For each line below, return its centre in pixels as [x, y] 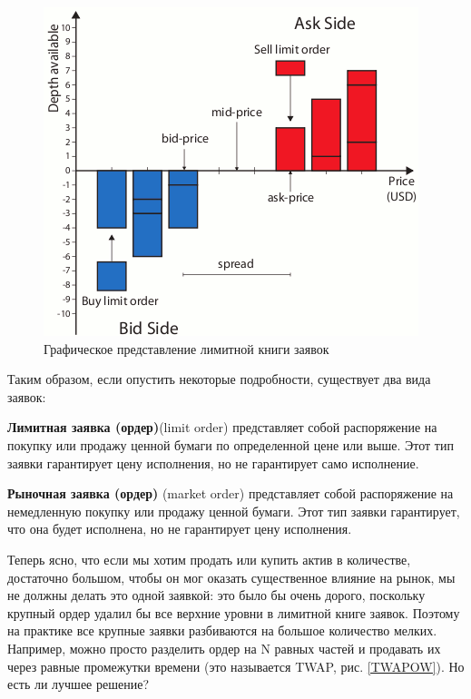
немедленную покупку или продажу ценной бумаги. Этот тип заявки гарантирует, [234, 511]
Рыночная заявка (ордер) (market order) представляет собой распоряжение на [231, 493]
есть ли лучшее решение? [78, 684]
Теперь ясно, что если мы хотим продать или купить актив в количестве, [209, 559]
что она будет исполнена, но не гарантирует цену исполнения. [180, 529]
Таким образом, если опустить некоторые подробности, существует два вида [219, 379]
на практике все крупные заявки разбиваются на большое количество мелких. [222, 630]
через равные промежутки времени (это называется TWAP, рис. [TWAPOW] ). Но [236, 666]
